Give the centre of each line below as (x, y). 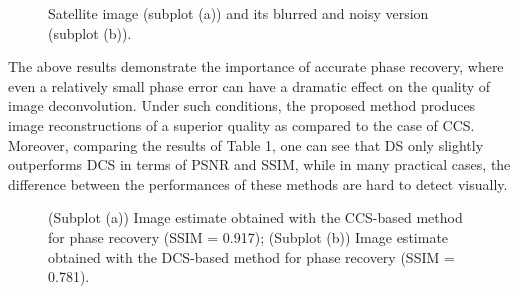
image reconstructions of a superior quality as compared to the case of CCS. (241, 124)
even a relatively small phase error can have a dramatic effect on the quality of (249, 85)
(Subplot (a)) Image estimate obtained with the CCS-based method (255, 217)
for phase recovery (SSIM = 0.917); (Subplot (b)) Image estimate (248, 236)
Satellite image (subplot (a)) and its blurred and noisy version (238, 13)
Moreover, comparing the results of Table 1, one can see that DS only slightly (246, 144)
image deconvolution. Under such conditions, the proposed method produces (242, 105)
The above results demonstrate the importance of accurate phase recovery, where (256, 66)
